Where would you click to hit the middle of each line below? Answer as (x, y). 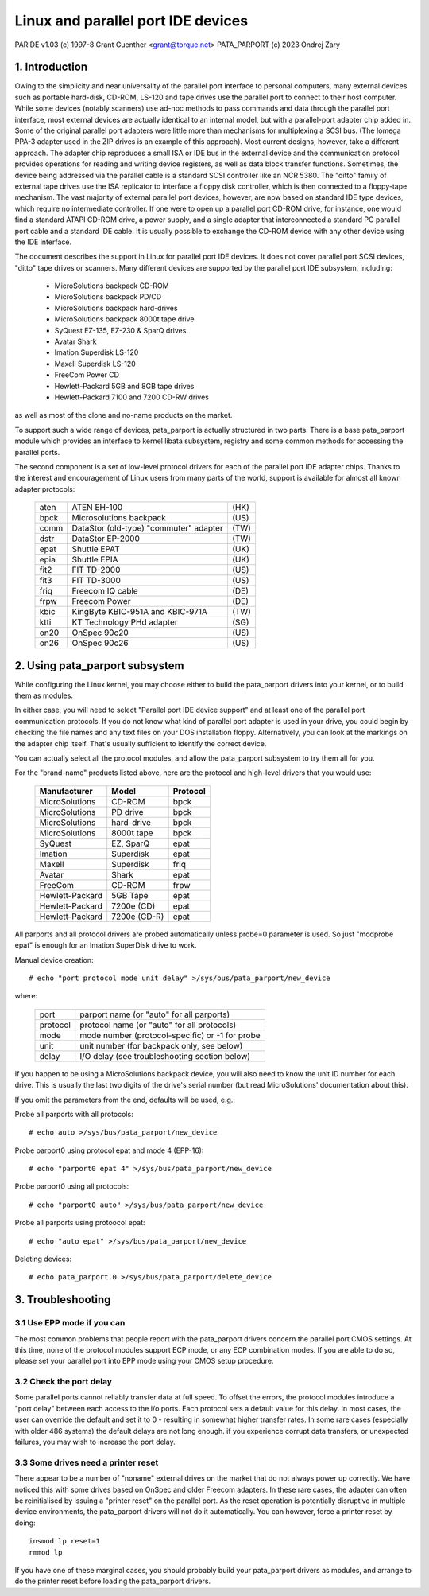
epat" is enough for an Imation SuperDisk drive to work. (106, 945)
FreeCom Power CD (87, 375)
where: (26, 996)
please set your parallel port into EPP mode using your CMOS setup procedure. (144, 1361)
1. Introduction (51, 67)
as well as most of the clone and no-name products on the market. (124, 415)
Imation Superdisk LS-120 (97, 352)
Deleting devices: (43, 1259)
